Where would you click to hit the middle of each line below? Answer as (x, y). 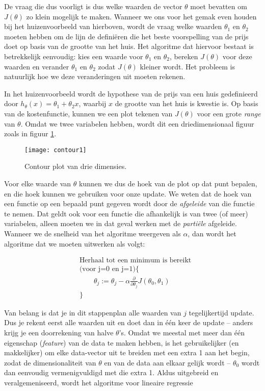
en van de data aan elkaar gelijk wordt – (167, 362)
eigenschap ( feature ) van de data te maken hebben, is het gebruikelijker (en (122, 342)
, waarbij (92, 103)
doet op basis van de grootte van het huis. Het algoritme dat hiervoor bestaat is (129, 46)
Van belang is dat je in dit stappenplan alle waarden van (93, 312)
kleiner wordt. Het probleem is (187, 66)
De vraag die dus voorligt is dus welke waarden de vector (93, 6)
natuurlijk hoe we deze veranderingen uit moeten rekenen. (95, 76)
